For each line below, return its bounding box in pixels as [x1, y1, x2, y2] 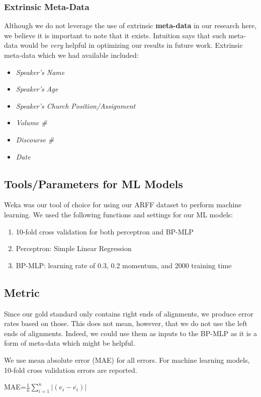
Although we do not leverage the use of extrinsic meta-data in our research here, [4, 20, 257, 31]
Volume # [16, 117, 47, 128]
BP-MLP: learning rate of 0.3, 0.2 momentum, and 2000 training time [16, 260, 232, 270]
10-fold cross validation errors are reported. [4, 364, 137, 375]
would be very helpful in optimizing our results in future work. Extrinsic [20, 40, 243, 50]
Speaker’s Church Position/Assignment [16, 100, 136, 111]
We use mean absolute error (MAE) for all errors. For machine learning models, [4, 354, 250, 365]
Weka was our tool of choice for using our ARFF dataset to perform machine [4, 199, 242, 210]
